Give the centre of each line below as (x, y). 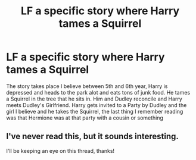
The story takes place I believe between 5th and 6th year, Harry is (87, 86)
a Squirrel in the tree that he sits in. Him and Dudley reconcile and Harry (94, 99)
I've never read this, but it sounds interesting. (92, 137)
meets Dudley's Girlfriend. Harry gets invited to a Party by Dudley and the (97, 105)
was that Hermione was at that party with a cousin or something (85, 118)
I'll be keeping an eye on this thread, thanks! (60, 150)
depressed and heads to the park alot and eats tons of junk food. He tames (98, 92)
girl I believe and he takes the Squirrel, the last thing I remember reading (95, 111)
